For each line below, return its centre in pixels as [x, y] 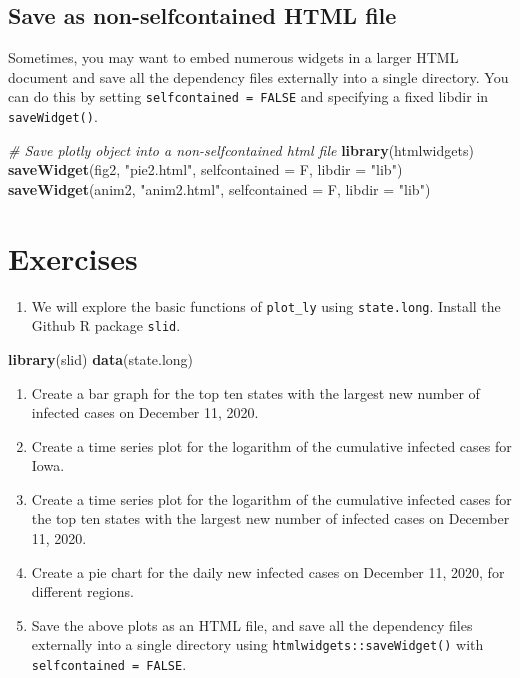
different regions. [82, 591]
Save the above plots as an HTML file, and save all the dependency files [252, 624]
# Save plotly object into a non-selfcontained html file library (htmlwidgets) [241, 149]
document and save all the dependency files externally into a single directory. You [258, 76]
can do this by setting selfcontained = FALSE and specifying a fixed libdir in [248, 96]
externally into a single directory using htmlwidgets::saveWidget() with [257, 644]
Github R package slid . [106, 325]
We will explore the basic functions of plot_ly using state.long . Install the [266, 305]
